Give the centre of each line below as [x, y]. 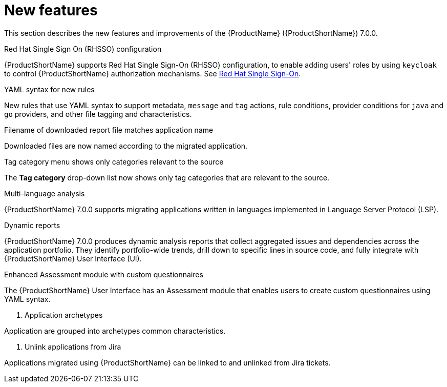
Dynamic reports [32, 225]
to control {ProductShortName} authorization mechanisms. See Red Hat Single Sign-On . [153, 73]
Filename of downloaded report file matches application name [109, 130]
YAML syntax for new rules [49, 89]
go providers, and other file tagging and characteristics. [98, 114]
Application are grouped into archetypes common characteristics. [115, 331]
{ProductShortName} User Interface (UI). [73, 258]
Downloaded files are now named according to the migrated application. [126, 146]
